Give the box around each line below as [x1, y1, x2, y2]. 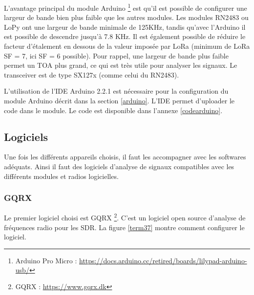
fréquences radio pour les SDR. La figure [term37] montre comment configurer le [4, 222, 245, 232]
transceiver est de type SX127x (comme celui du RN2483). [4, 69, 179, 79]
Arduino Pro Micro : [15, 255, 77, 265]
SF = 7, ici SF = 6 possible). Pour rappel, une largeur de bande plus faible [4, 50, 229, 60]
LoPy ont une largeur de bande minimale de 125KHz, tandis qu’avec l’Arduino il [4, 21, 246, 32]
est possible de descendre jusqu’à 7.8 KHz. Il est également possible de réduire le [4, 31, 246, 41]
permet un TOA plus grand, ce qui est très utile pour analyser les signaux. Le [4, 60, 237, 70]
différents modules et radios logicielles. [4, 171, 119, 181]
